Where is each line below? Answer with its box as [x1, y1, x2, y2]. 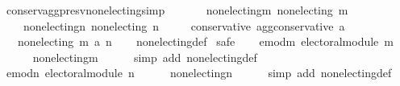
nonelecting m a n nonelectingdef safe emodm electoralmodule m [17, 33, 394, 50]
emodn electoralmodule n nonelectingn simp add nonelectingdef [6, 64, 392, 81]
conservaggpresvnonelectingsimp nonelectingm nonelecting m [6, 2, 348, 18]
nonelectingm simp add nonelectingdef [32, 48, 257, 65]
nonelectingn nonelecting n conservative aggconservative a [23, 17, 345, 34]
